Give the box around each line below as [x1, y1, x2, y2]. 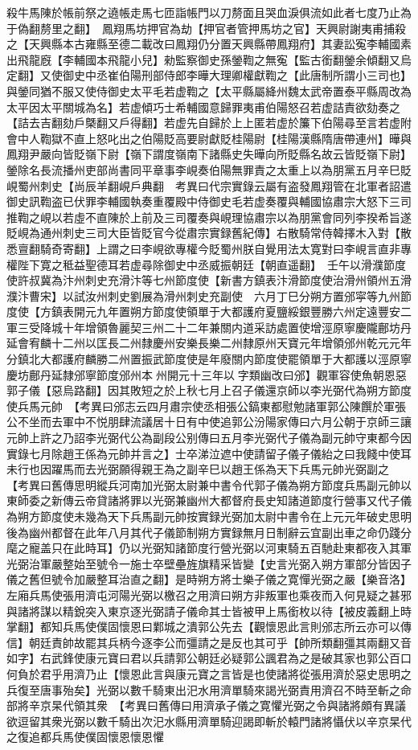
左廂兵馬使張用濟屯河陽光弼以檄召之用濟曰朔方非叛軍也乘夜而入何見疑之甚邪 [6, 586, 412, 603]
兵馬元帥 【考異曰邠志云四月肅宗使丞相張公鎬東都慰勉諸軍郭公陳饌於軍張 [17, 397, 406, 414]
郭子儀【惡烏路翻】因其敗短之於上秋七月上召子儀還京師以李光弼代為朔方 [6, 382, 389, 399]
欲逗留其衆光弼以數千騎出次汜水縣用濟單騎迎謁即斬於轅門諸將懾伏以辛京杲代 [6, 712, 412, 729]
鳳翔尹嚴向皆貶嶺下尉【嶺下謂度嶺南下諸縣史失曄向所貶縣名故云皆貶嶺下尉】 [6, 145, 412, 162]
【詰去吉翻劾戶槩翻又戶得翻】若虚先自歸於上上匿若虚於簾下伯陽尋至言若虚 [6, 114, 400, 131]
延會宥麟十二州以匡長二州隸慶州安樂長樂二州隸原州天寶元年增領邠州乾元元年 [6, 334, 412, 351]
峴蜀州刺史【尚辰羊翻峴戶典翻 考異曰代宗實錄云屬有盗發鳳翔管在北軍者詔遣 [6, 177, 412, 194]
